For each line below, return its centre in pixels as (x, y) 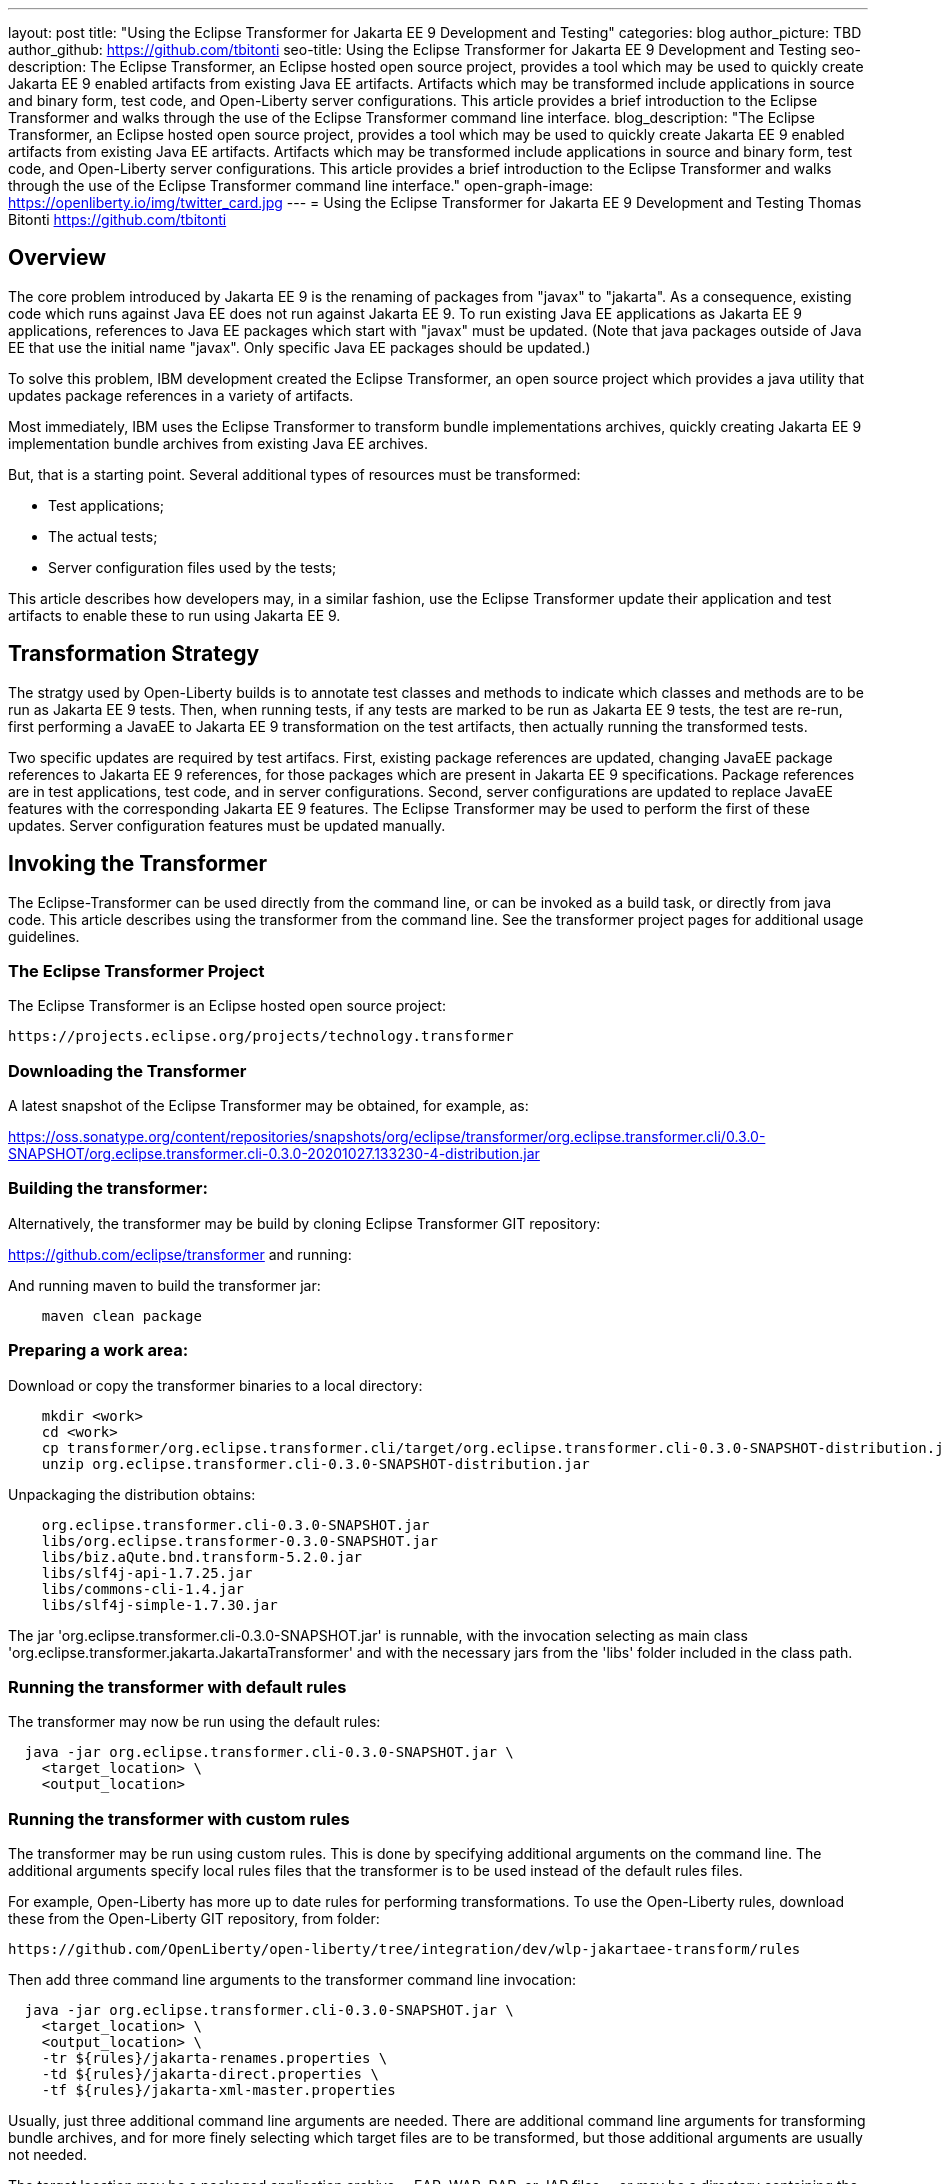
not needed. (48, 2155)
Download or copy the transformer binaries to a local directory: (215, 1385)
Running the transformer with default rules (177, 1686)
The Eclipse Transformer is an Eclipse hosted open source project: (227, 1006)
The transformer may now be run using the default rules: (194, 1722)
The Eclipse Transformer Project (136, 970)
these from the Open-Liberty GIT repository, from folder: (194, 1919)
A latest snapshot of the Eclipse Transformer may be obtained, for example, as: (268, 1106)
